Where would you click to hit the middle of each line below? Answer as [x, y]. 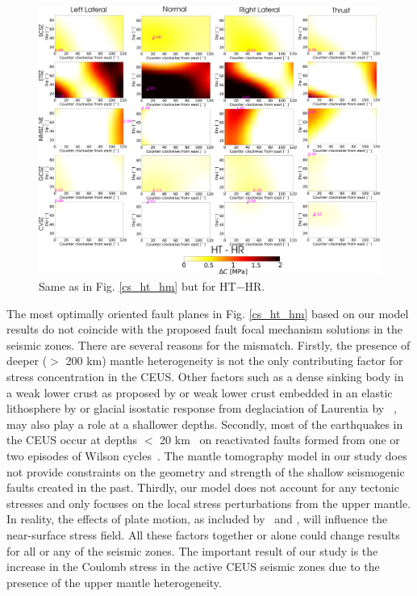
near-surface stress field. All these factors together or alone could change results [203, 534]
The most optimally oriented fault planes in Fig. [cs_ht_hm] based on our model [208, 313]
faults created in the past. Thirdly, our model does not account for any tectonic [203, 487]
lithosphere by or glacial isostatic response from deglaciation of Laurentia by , [202, 408]
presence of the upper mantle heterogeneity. [114, 582]
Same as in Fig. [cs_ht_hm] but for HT [138, 286]
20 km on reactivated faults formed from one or [280, 440]
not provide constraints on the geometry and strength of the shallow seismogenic [206, 471]
